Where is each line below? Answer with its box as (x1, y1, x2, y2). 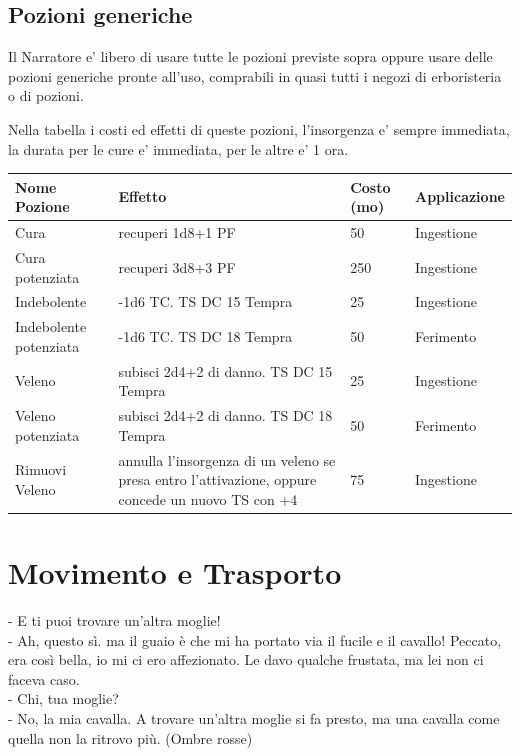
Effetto (118, 186, 167, 207)
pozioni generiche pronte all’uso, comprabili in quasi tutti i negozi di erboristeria (8, 65, 502, 86)
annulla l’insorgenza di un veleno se (118, 449, 336, 470)
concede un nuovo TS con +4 (118, 488, 298, 509)
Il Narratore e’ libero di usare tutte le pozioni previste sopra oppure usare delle (8, 46, 493, 67)
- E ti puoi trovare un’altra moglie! (8, 609, 221, 630)
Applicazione (415, 186, 505, 207)
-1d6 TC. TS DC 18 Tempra (118, 326, 293, 347)
